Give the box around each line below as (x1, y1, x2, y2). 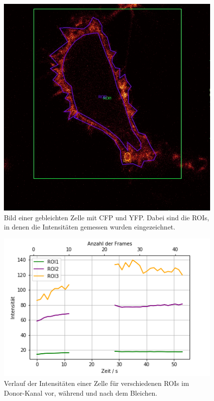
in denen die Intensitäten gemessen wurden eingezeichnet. (4, 222, 176, 232)
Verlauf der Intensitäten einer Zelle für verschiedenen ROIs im (4, 378, 189, 388)
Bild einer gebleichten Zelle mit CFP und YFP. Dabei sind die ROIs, (4, 212, 209, 222)
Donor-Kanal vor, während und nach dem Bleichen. (4, 387, 158, 398)
